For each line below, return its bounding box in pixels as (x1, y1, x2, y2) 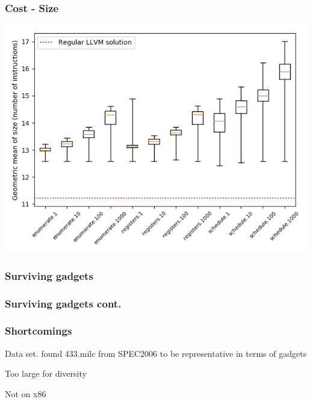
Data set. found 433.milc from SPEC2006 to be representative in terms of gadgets (5, 347, 307, 359)
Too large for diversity (5, 367, 87, 380)
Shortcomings (5, 323, 72, 338)
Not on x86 (5, 387, 46, 400)
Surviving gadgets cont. (5, 295, 122, 311)
